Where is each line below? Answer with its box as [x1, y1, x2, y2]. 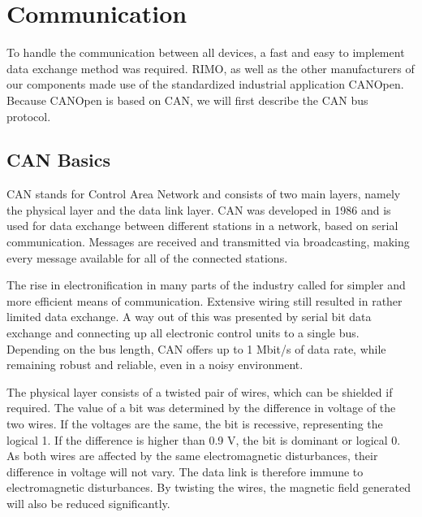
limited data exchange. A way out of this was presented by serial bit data [6, 308, 372, 325]
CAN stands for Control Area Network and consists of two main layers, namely [6, 185, 401, 202]
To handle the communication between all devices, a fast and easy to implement [6, 44, 405, 61]
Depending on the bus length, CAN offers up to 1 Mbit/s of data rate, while [6, 340, 386, 357]
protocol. [6, 107, 51, 124]
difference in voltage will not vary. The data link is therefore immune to [6, 463, 364, 480]
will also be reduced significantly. [6, 494, 170, 511]
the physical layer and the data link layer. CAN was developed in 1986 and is [6, 201, 391, 218]
